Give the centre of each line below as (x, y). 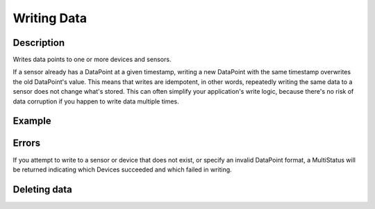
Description (39, 43)
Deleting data (42, 189)
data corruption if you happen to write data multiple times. (96, 101)
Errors (27, 143)
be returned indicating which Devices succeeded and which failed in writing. (122, 169)
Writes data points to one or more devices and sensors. (92, 60)
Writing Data (50, 18)
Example (32, 121)
